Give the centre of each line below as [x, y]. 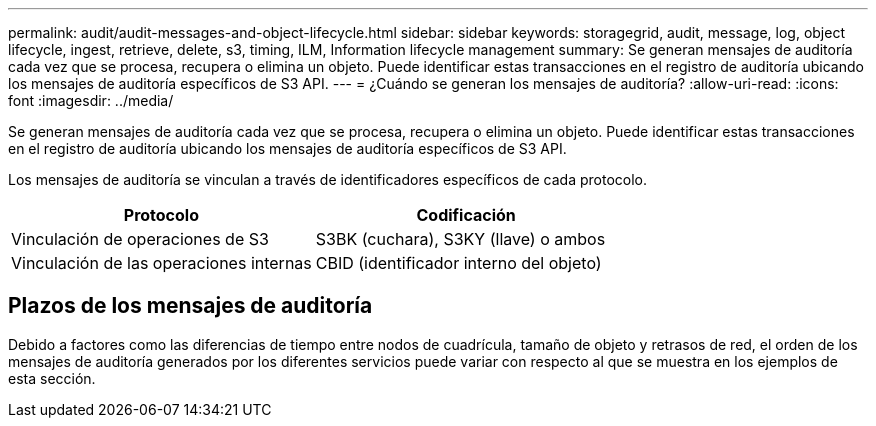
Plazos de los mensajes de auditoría [190, 306]
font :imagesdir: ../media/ [91, 100]
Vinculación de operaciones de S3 [140, 239]
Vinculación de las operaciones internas [161, 263]
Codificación [466, 215]
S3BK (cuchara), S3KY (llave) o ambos [460, 239]
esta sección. [52, 378]
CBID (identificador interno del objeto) [458, 263]
